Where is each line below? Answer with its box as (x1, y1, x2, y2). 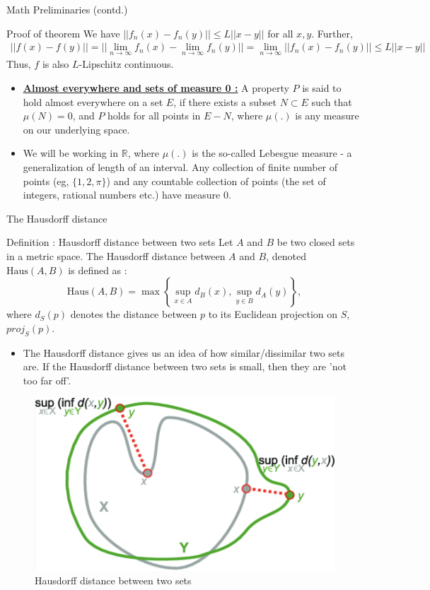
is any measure (295, 108, 359, 123)
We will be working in (23, 146, 119, 160)
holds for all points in (107, 108, 201, 123)
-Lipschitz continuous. (79, 57, 174, 71)
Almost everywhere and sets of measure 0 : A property (23, 81, 289, 95)
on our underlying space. (23, 122, 130, 136)
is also (42, 57, 69, 71)
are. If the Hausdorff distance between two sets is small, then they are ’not (23, 359, 347, 374)
